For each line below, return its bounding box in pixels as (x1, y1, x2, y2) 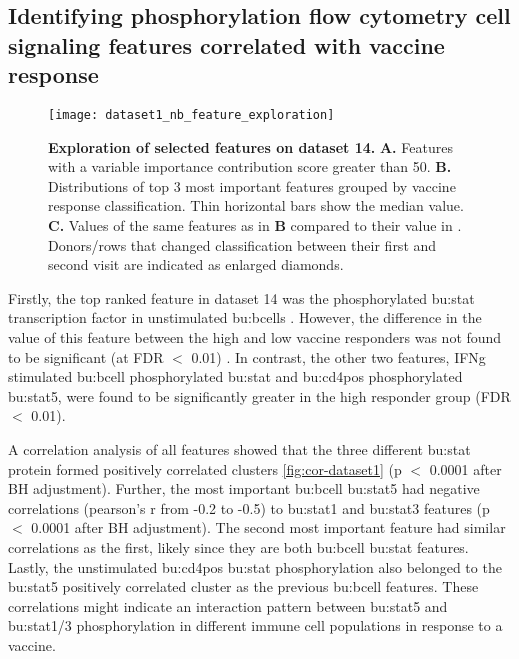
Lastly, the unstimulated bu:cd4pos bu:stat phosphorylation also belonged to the (8, 556, 502, 577)
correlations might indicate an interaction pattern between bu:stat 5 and (8, 595, 448, 616)
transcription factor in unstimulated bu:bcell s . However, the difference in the (8, 307, 482, 328)
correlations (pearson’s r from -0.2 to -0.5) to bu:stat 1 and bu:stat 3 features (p (8, 497, 490, 518)
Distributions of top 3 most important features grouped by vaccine (48, 175, 456, 196)
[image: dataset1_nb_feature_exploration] (48, 107, 335, 122)
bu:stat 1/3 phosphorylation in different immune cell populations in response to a (8, 615, 503, 636)
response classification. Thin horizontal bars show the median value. (48, 195, 464, 216)
